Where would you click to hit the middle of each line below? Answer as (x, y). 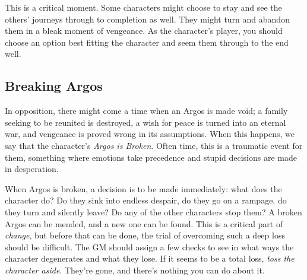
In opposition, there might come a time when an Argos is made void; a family (146, 111)
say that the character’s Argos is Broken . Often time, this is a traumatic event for (154, 145)
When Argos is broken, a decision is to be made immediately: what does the (143, 188)
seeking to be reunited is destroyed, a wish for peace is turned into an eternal (145, 122)
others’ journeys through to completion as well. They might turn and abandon (147, 19)
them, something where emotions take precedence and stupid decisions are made (151, 157)
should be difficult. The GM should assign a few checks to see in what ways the (149, 246)
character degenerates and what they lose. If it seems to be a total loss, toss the (150, 258)
